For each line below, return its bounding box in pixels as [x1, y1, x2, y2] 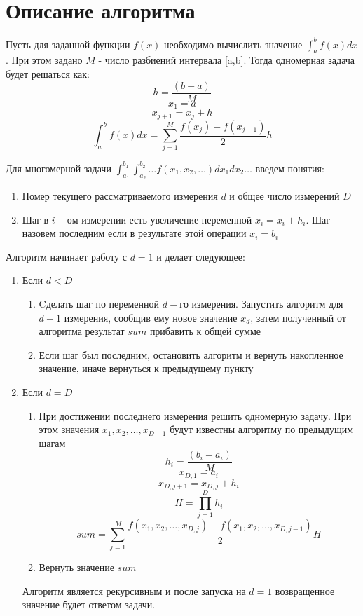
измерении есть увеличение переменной [81, 212, 252, 226]
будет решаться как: [6, 67, 90, 81]
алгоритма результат [39, 324, 125, 338]
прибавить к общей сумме [149, 324, 261, 338]
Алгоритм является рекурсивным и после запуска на [22, 583, 246, 598]
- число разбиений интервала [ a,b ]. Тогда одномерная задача [98, 53, 355, 67]
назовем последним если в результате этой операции [22, 226, 247, 240]
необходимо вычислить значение [164, 36, 303, 51]
